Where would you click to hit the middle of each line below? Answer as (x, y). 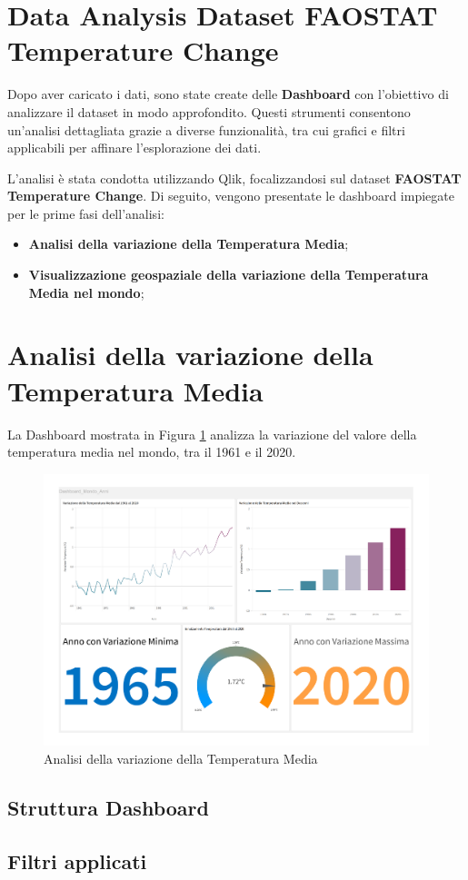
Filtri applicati (77, 860)
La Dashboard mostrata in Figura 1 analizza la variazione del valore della (212, 434)
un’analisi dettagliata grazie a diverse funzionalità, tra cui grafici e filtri (206, 129)
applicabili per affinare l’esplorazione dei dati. (134, 148)
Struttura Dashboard (108, 807)
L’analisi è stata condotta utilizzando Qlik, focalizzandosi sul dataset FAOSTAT (234, 178)
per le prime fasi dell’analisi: (86, 213)
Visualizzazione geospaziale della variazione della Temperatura (229, 275)
